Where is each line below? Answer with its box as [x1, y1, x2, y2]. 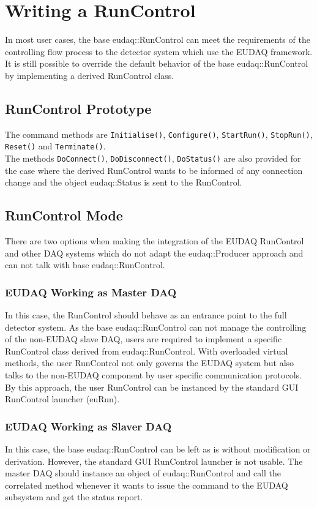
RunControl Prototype [5, 99, 152, 118]
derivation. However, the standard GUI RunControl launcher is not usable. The [5, 454, 303, 467]
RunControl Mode [5, 206, 123, 225]
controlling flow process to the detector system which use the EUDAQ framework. [5, 45, 313, 58]
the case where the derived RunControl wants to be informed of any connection [5, 163, 303, 176]
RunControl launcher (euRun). [5, 392, 120, 405]
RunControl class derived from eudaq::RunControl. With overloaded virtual [5, 344, 288, 357]
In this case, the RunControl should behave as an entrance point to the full [5, 309, 287, 321]
